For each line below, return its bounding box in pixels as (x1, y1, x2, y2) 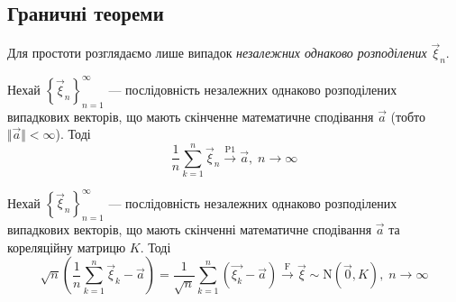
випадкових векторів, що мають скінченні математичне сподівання (7, 220, 372, 239)
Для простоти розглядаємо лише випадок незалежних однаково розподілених (7, 43, 427, 62)
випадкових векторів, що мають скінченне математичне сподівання (7, 106, 374, 125)
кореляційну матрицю (7, 237, 126, 256)
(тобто (390, 106, 426, 125)
